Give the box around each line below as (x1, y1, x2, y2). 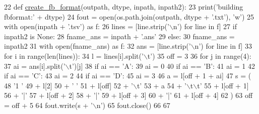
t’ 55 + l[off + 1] (197, 80, 249, 90)
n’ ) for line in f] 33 (195, 41, 252, 51)
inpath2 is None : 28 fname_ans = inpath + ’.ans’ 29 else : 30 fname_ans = (4, 31, 235, 41)
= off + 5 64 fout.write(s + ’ (4, 99, 93, 110)
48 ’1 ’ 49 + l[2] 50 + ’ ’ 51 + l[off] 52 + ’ (4, 80, 133, 90)
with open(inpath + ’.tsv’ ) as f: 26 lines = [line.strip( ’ (4, 21, 169, 32)
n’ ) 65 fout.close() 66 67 (96, 99, 170, 110)
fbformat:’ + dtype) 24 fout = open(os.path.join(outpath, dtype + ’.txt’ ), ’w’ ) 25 (4, 11, 254, 22)
